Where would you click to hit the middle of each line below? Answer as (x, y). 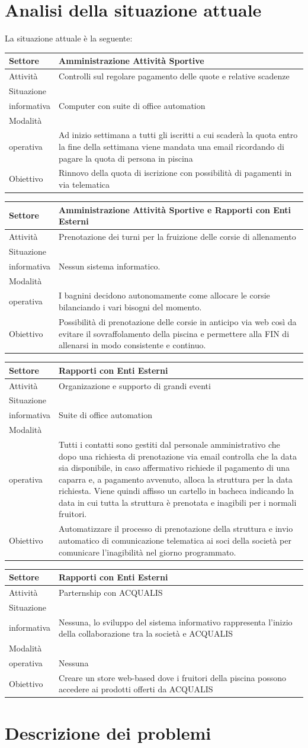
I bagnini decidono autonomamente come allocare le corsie (164, 295)
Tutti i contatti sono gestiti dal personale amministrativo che (169, 444)
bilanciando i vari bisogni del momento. (130, 307)
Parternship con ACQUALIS (111, 592)
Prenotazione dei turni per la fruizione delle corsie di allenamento (177, 237)
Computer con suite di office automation (132, 105)
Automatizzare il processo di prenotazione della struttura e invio (176, 529)
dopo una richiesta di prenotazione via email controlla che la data (178, 456)
